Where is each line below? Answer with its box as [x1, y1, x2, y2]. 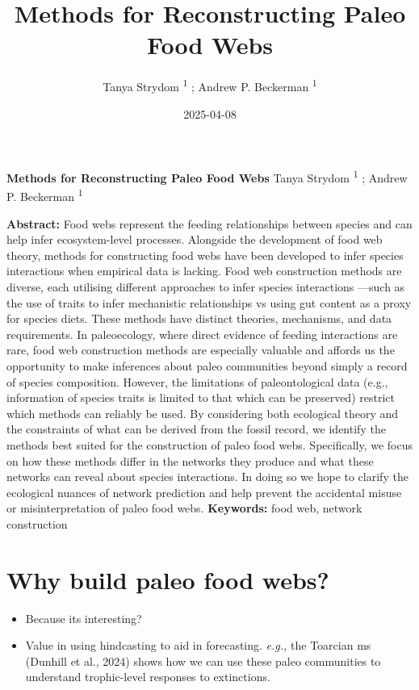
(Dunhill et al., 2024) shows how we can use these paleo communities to [25, 652, 381, 669]
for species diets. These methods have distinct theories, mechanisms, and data [6, 310, 392, 327]
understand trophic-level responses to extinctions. [25, 668, 270, 685]
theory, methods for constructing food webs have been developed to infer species [6, 246, 404, 263]
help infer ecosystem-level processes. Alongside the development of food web [6, 231, 383, 248]
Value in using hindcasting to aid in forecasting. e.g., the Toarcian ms [25, 637, 371, 654]
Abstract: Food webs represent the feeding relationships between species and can [6, 215, 413, 232]
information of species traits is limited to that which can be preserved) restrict [6, 389, 395, 406]
